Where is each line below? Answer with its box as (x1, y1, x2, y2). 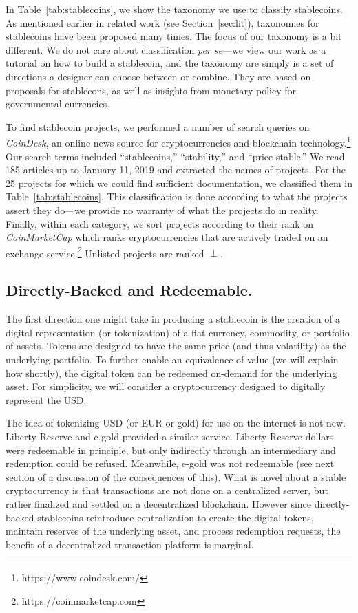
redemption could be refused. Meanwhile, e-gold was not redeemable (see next (6, 456, 335, 471)
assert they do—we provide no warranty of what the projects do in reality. (6, 202, 319, 217)
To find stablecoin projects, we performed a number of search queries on (6, 119, 310, 133)
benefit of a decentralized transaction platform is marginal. (6, 537, 254, 551)
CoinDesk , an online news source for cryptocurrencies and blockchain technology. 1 (6, 133, 351, 149)
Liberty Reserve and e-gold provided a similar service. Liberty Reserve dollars (6, 429, 334, 443)
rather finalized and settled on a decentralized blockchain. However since (6, 496, 312, 510)
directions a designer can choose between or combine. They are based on (6, 69, 311, 83)
